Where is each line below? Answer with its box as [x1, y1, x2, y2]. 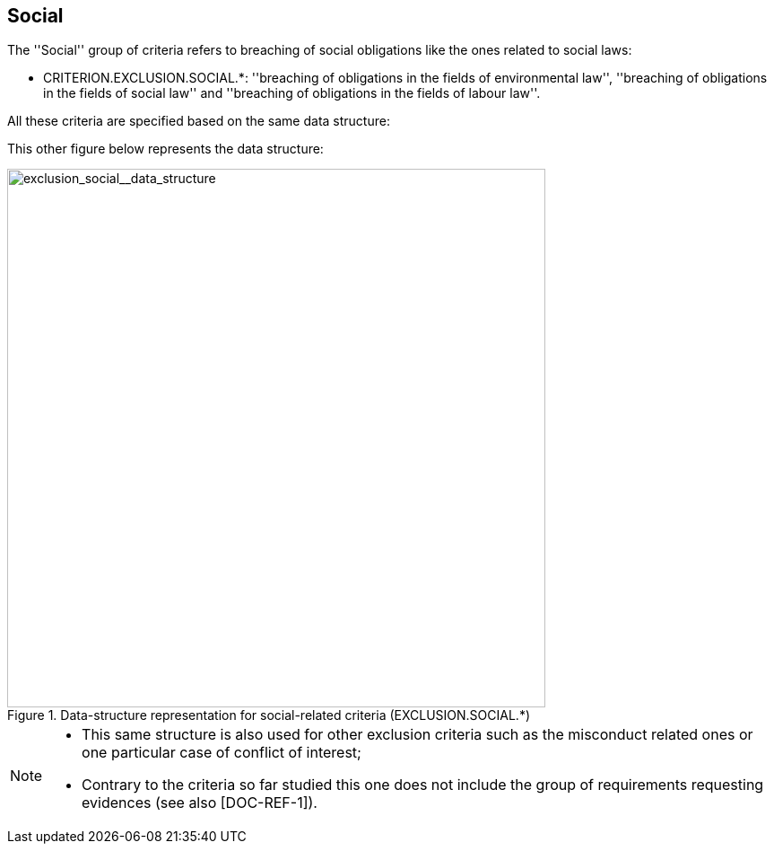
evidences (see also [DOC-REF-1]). [82, 794, 317, 812]
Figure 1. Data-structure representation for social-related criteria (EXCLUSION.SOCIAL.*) [7, 707, 531, 724]
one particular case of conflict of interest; [82, 743, 361, 762]
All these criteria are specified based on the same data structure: [7, 113, 390, 129]
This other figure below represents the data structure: [7, 141, 324, 157]
